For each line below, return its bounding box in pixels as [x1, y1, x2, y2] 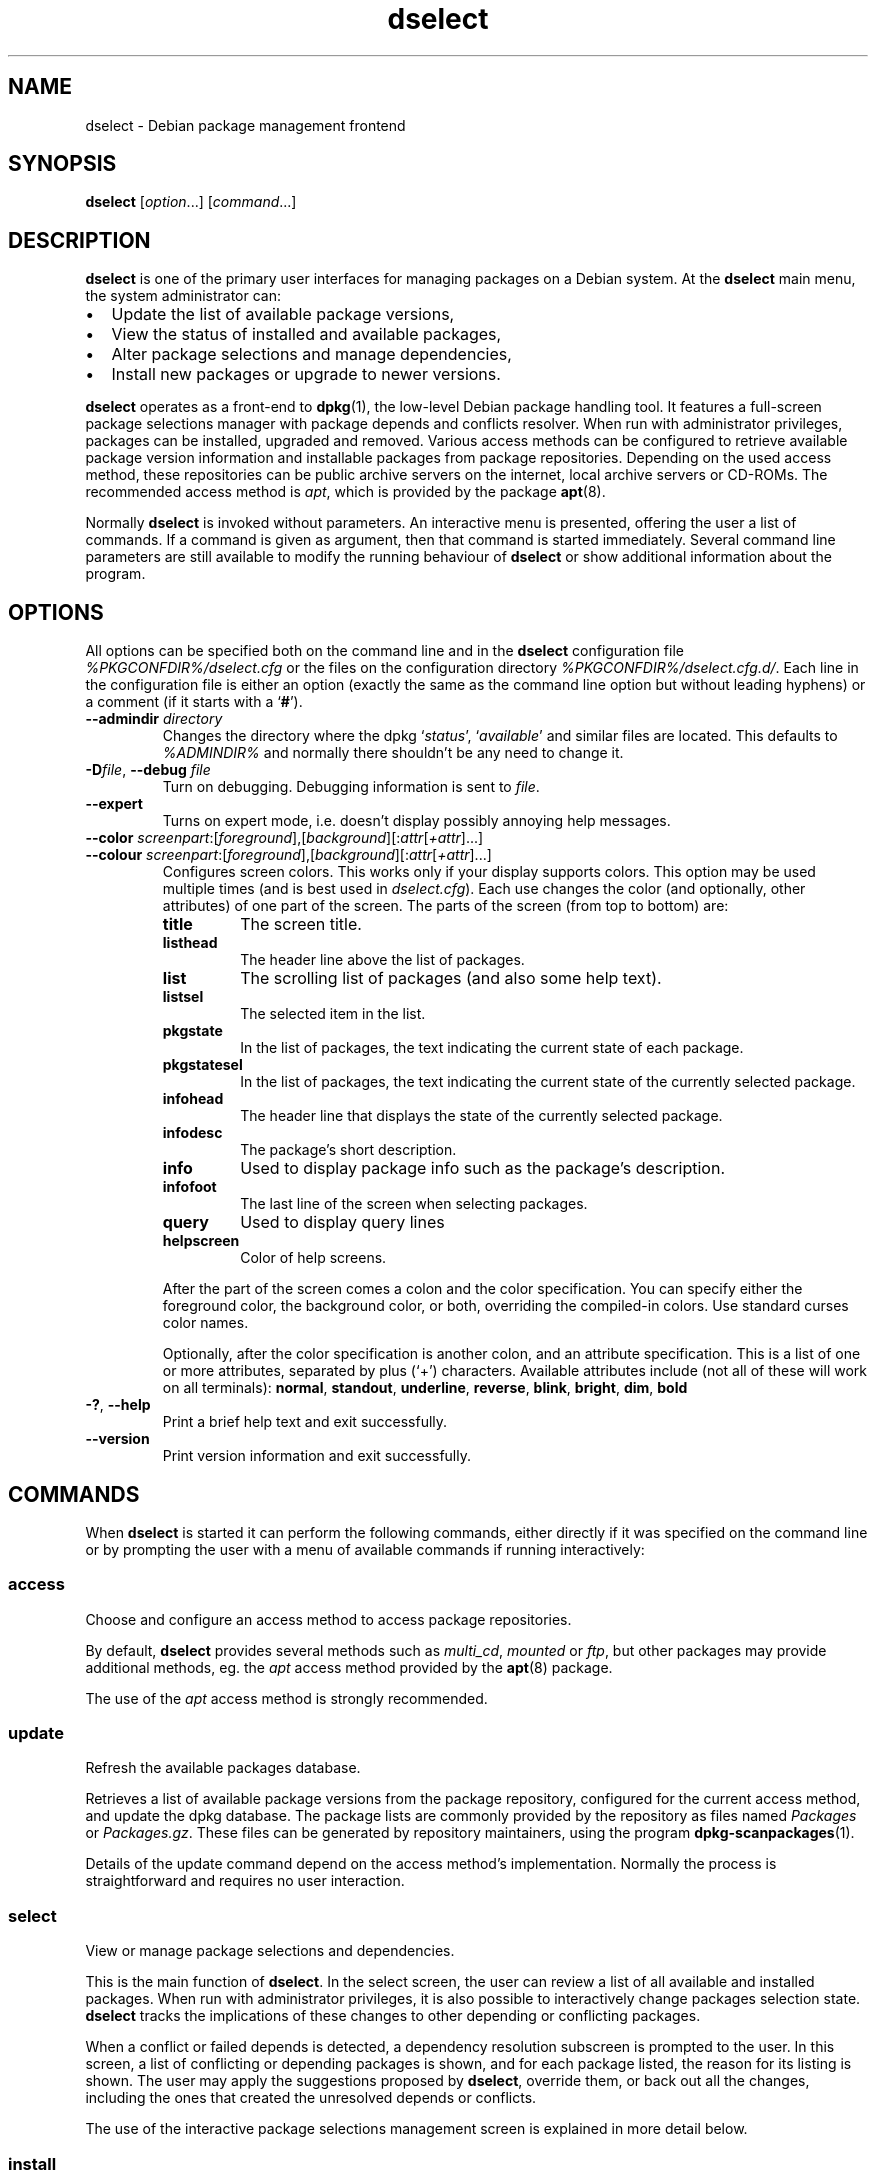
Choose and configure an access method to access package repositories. [85, 1610, 572, 1628]
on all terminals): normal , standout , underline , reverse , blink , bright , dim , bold [162, 1379, 688, 1397]
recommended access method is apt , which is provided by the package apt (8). [85, 483, 606, 501]
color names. [162, 1314, 249, 1332]
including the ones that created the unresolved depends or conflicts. [85, 2089, 537, 2107]
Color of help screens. [240, 1249, 387, 1267]
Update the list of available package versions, [111, 304, 455, 325]
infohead [162, 1090, 224, 1108]
